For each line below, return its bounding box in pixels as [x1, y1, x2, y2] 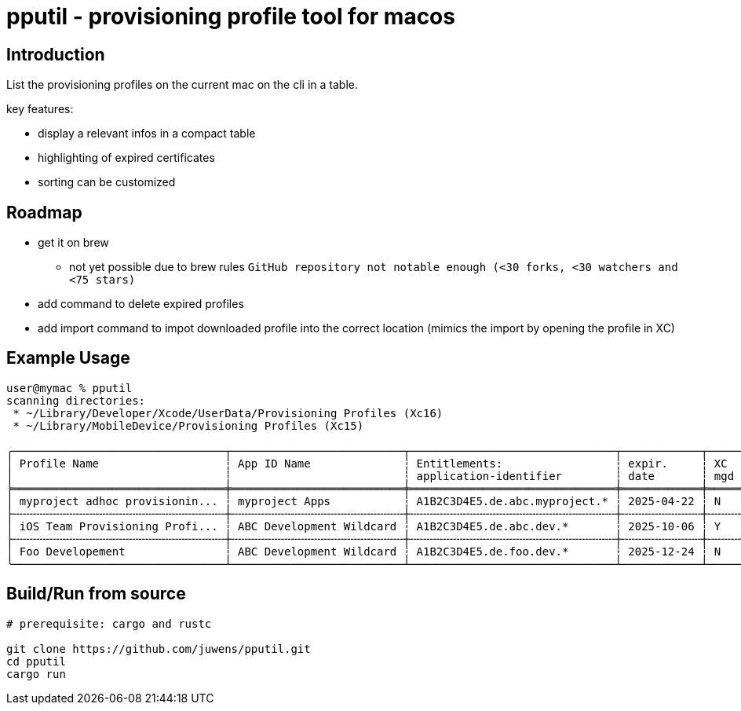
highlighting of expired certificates [38, 151, 215, 165]
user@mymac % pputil [6, 381, 133, 394]
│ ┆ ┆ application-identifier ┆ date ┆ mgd [6, 469, 735, 482]
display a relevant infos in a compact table [38, 126, 256, 141]
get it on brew [38, 236, 109, 250]
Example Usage [6, 348, 130, 368]
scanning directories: [6, 394, 146, 407]
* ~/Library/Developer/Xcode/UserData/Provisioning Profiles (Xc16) [13, 406, 444, 420]
